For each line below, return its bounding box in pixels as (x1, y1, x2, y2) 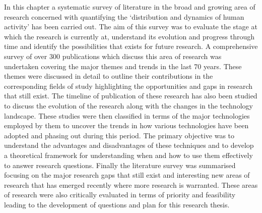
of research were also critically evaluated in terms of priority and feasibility (4, 189, 236, 200)
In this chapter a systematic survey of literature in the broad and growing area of (4, 2, 255, 12)
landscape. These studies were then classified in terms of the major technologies (4, 110, 250, 121)
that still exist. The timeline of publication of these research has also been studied (4, 90, 257, 101)
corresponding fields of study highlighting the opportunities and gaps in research (4, 80, 253, 91)
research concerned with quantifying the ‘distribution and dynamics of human (4, 11, 244, 22)
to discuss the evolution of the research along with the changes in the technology (4, 100, 253, 111)
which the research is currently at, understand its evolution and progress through (4, 31, 255, 41)
